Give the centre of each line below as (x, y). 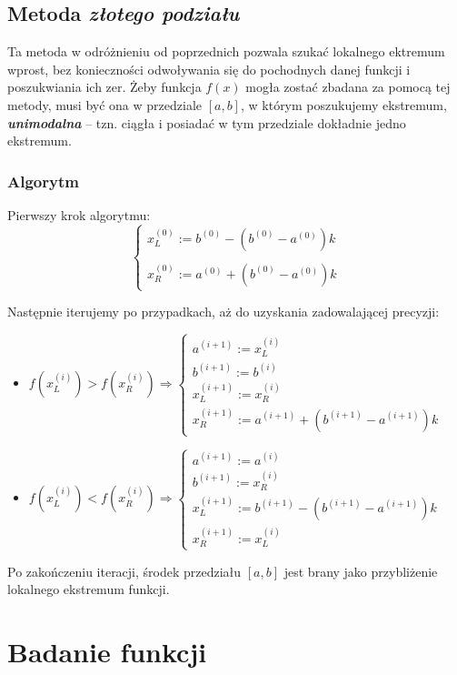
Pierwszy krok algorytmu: (79, 214)
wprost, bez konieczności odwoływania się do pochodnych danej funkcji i (209, 69)
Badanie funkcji (107, 651)
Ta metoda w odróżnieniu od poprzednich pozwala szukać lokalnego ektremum (226, 51)
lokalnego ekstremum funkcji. (89, 589)
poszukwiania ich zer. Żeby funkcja (104, 87)
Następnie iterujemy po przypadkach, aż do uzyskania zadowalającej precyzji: (224, 312)
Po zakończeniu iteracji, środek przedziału (124, 571)
